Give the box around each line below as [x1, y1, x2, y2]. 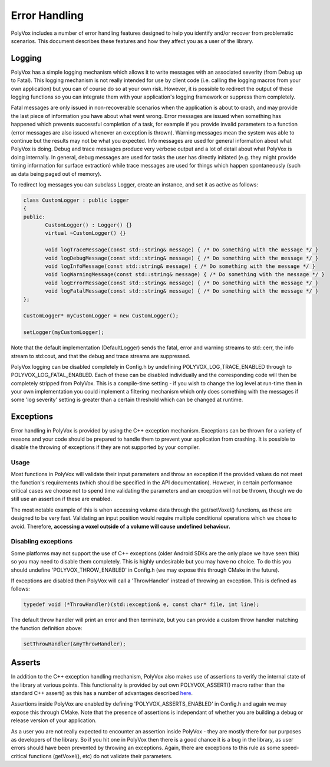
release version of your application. [11, 717, 97, 724]
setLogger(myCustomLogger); [23, 329, 104, 336]
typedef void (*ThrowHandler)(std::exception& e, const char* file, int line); [23, 601, 260, 608]
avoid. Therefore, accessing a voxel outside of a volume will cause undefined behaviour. [11, 523, 231, 530]
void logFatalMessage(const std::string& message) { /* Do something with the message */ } [45, 288, 319, 294]
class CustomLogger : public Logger [23, 196, 130, 204]
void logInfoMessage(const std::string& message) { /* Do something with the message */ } [45, 263, 315, 270]
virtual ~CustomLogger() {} [45, 230, 126, 237]
